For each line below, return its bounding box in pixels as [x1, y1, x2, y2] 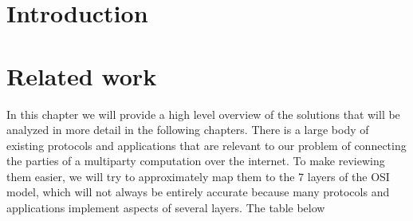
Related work [6, 59, 157, 92]
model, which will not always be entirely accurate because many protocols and [6, 184, 390, 200]
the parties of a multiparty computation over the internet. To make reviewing [6, 152, 385, 169]
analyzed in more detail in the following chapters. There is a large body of [6, 121, 369, 138]
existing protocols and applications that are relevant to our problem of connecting [6, 136, 407, 153]
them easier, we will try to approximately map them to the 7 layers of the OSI [6, 168, 390, 184]
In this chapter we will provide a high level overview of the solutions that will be [6, 105, 400, 122]
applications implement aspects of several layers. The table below [6, 199, 325, 216]
